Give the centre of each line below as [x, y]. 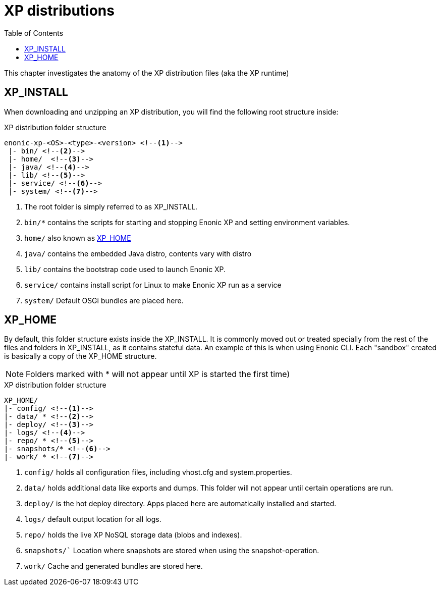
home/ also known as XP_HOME [78, 238]
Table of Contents [34, 33]
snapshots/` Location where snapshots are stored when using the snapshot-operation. [172, 551]
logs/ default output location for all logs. [93, 519]
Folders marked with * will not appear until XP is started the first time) [158, 374]
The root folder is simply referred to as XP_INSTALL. [111, 206]
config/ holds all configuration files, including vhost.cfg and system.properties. [158, 472]
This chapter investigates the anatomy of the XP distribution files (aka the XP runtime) [147, 73]
